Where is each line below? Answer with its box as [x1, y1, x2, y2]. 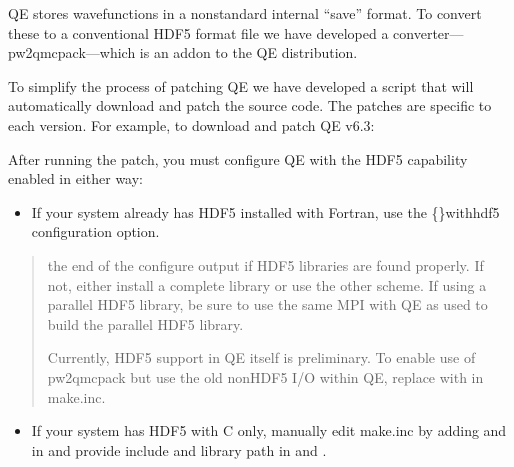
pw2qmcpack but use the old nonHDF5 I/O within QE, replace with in [47, 366, 484, 387]
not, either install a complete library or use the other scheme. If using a [47, 274, 487, 295]
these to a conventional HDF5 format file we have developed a [8, 22, 389, 43]
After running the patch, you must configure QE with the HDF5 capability [8, 148, 468, 169]
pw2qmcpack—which [8, 42, 136, 63]
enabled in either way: [8, 168, 143, 189]
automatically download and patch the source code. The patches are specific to [8, 95, 492, 116]
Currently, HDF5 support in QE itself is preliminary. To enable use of [47, 347, 476, 368]
